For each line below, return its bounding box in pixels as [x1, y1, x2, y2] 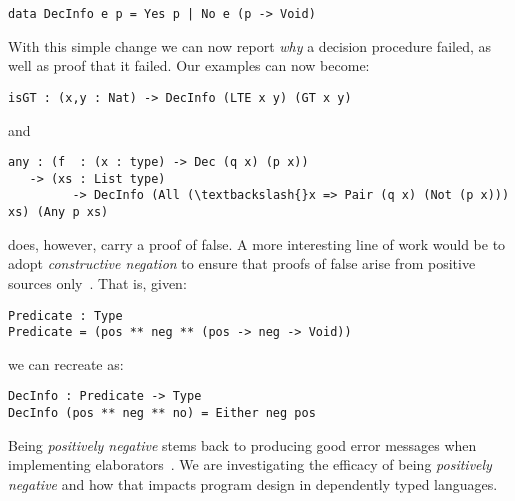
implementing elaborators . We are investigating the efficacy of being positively [8, 454, 492, 475]
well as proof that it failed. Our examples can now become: [8, 55, 370, 76]
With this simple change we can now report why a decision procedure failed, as [8, 35, 491, 56]
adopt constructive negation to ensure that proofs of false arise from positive [8, 253, 476, 274]
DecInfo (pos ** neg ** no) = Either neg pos [8, 406, 316, 421]
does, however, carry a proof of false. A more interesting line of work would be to [8, 233, 506, 254]
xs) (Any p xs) [8, 205, 109, 220]
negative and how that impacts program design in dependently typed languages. [8, 473, 498, 494]
